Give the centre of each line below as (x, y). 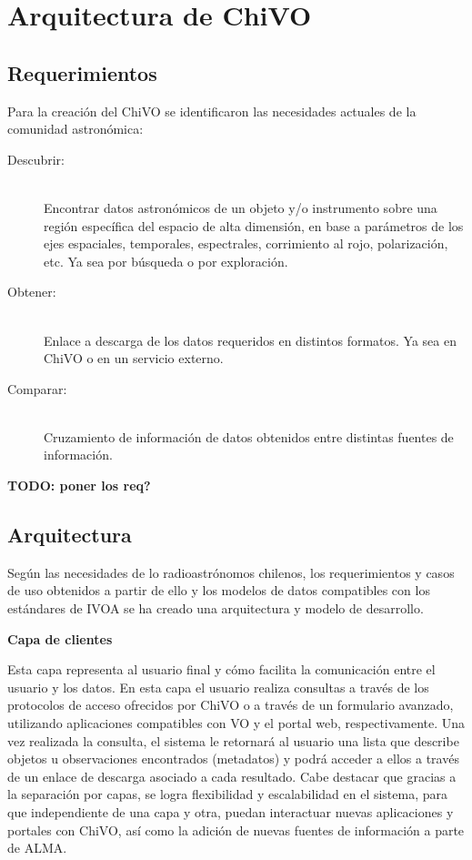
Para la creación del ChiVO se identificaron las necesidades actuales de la (212, 111)
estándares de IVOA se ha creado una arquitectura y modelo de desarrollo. (216, 608)
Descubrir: (36, 159)
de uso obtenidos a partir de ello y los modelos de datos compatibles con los (219, 590)
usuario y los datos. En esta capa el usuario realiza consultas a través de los (218, 687)
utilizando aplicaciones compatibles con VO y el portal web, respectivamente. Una (236, 723)
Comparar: (37, 388)
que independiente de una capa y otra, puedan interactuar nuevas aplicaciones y (231, 812)
